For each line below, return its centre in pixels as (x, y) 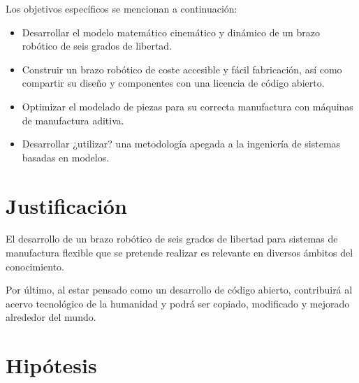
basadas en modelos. (66, 157)
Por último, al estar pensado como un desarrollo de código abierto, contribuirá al (179, 290)
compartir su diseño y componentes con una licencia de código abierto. (173, 83)
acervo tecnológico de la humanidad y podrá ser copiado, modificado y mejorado (178, 303)
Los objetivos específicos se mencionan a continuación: (122, 8)
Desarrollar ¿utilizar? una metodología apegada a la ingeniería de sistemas (181, 144)
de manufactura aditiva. (73, 120)
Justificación (66, 205)
